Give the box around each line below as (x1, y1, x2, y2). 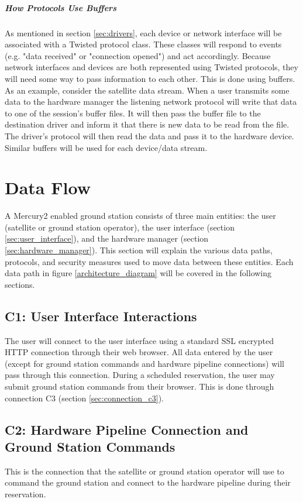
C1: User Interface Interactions (5, 307, 197, 325)
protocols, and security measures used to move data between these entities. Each (5, 255, 294, 267)
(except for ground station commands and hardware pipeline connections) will (5, 357, 284, 369)
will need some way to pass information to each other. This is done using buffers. (5, 72, 295, 84)
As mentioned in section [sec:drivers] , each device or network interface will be (5, 26, 282, 39)
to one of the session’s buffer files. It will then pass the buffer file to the (5, 106, 261, 119)
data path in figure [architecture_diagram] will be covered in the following (5, 267, 272, 279)
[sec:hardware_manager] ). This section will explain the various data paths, (5, 244, 273, 256)
